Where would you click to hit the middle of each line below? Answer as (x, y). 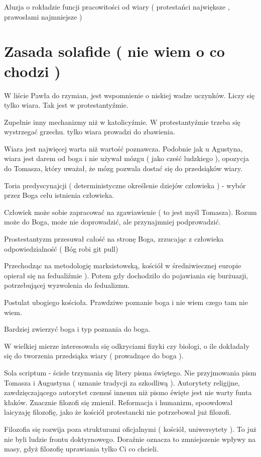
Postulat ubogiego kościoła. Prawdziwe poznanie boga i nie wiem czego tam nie (126, 302)
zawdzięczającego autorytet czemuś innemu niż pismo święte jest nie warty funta (128, 392)
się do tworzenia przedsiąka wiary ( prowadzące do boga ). (94, 356)
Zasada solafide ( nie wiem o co (114, 51)
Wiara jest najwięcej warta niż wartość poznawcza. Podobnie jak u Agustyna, (123, 148)
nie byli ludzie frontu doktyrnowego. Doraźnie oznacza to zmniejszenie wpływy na (130, 439)
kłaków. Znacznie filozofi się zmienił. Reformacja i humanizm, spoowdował (118, 402)
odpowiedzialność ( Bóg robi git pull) (61, 248)
